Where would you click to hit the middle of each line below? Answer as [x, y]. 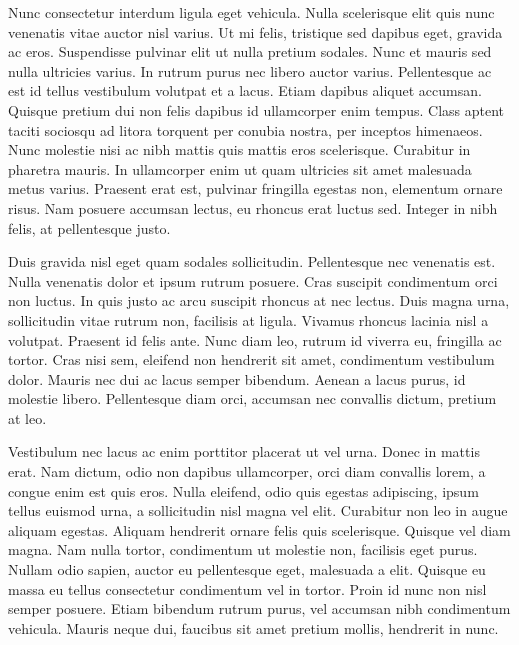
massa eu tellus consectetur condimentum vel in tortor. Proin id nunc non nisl [247, 588]
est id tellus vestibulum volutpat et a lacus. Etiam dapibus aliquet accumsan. [245, 90]
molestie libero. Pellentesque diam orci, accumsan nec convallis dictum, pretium [252, 398]
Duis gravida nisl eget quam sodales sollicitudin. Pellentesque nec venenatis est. [252, 261]
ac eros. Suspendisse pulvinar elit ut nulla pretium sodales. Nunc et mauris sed [250, 51]
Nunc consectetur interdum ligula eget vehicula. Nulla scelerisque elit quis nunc [251, 12]
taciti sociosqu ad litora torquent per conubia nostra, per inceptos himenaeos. [245, 129]
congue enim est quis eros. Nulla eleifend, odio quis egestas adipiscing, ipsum [243, 490]
